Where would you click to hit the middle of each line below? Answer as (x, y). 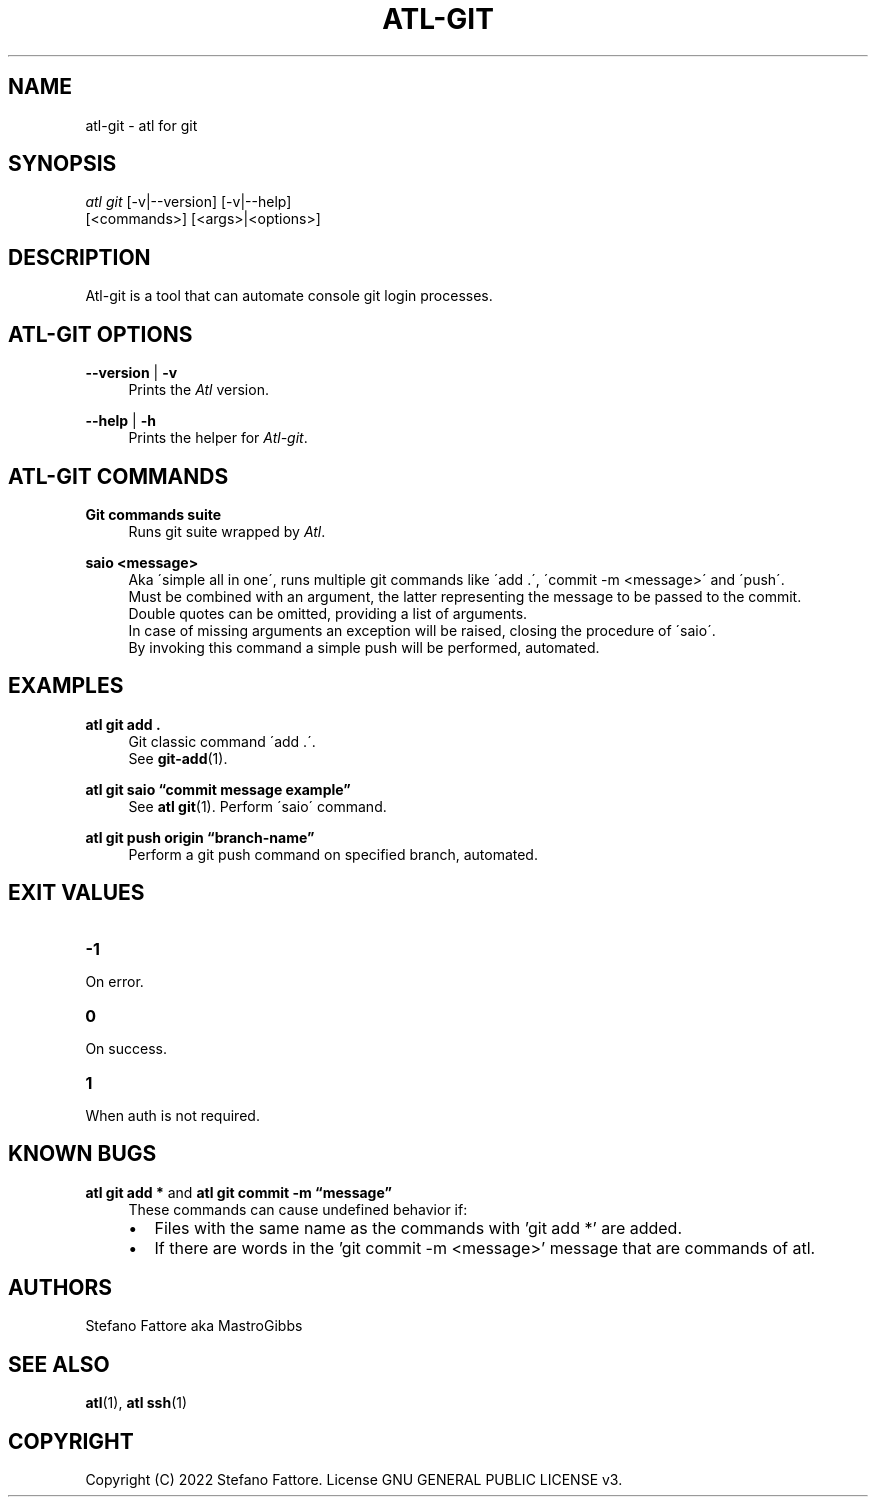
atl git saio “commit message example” (218, 789)
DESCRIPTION (79, 257)
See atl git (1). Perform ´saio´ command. (257, 806)
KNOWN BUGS (82, 1154)
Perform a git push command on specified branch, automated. (333, 854)
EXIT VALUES (76, 893)
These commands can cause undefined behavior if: (298, 1209)
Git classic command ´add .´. (222, 741)
